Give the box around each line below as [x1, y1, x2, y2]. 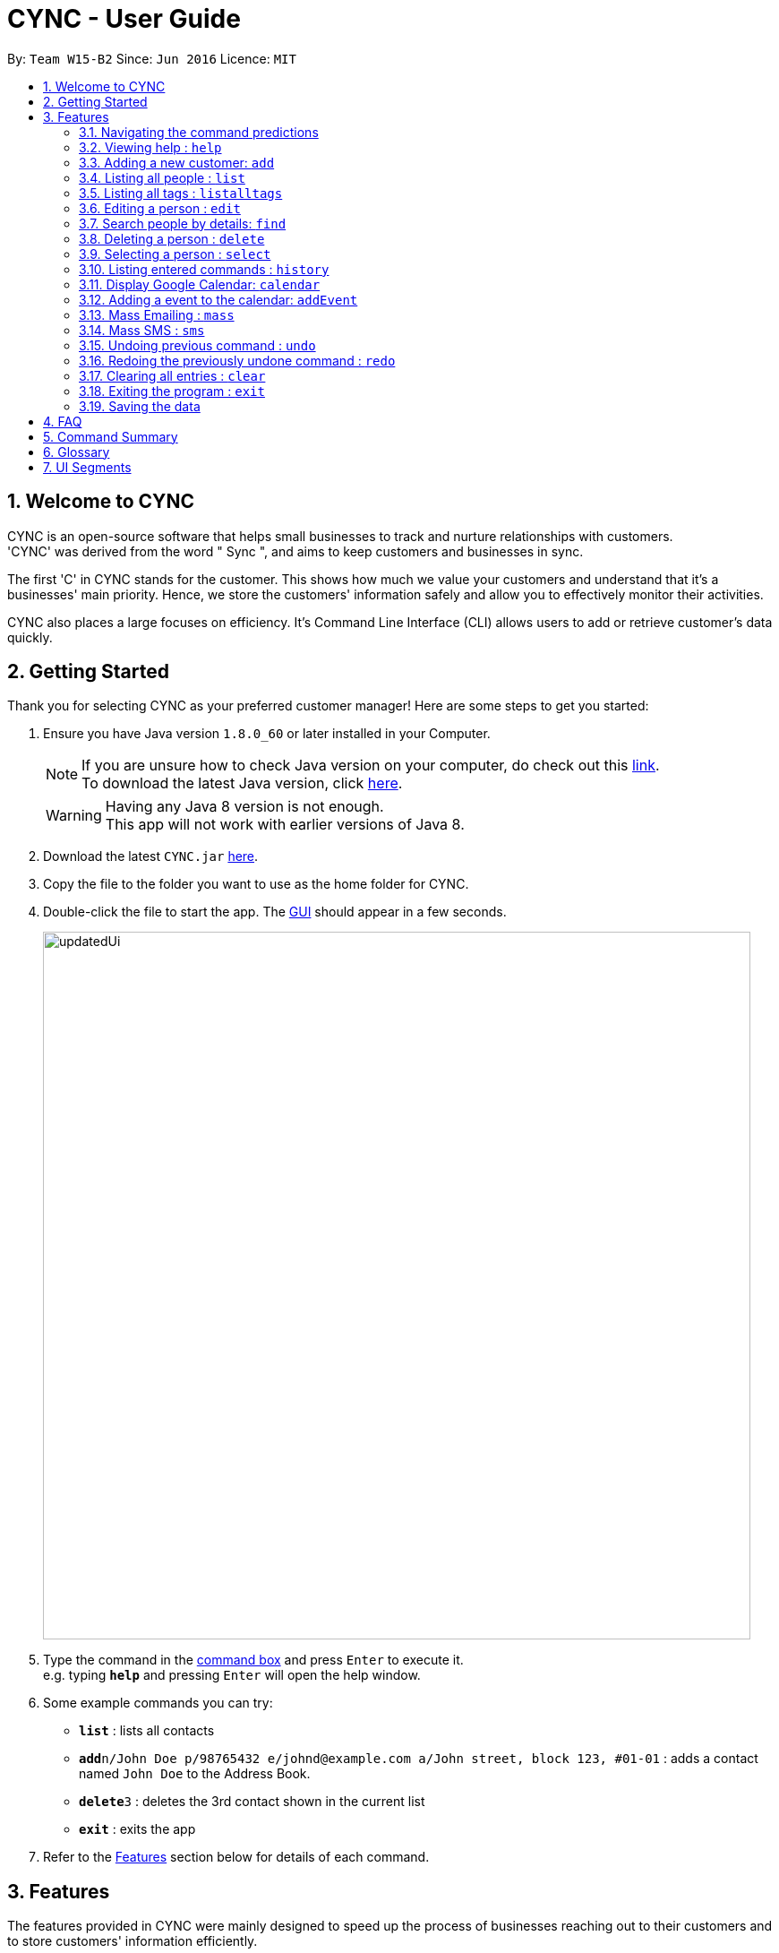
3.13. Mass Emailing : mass [79, 306, 235, 323]
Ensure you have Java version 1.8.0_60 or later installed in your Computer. [43, 726, 491, 742]
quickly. [7, 629, 53, 645]
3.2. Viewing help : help [79, 139, 222, 155]
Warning [46, 806, 102, 825]
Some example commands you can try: [43, 1695, 273, 1711]
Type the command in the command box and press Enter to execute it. [43, 1652, 464, 1668]
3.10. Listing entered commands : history [79, 261, 330, 277]
